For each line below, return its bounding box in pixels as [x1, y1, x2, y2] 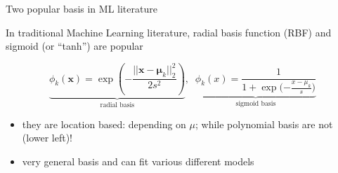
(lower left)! [22, 130, 73, 145]
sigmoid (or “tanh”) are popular [6, 39, 143, 53]
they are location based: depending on [22, 116, 186, 131]
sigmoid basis [235, 99, 276, 107]
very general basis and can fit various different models [22, 153, 254, 168]
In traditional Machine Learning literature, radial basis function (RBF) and [6, 25, 332, 39]
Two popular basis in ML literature [6, 1, 157, 15]
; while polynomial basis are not [195, 116, 333, 131]
